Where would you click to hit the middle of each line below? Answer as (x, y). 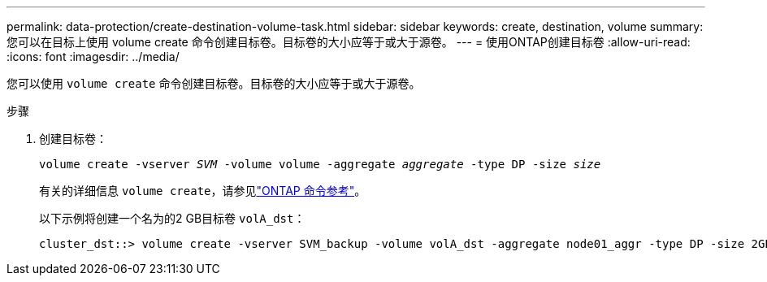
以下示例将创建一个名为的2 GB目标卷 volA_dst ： (172, 218)
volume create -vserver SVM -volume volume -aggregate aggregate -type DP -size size (320, 164)
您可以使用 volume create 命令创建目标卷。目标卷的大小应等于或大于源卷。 (214, 83)
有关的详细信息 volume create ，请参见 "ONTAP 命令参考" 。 (203, 191)
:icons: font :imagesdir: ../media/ (93, 56)
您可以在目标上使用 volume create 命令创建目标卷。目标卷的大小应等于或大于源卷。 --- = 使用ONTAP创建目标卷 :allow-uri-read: (349, 42)
